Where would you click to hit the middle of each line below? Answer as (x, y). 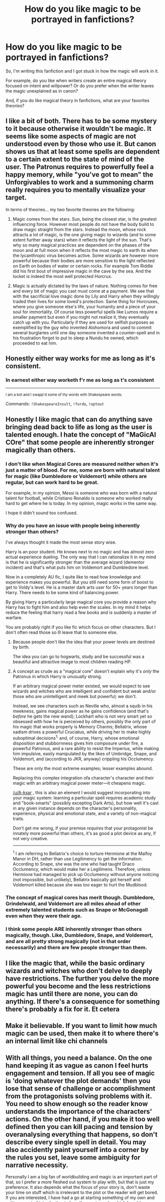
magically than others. (41, 450)
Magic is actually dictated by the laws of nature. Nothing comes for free (85, 286)
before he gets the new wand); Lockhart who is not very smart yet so (82, 716)
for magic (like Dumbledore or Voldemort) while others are (76, 476)
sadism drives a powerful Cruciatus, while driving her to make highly (82, 732)
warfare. (14, 618)
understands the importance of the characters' (79, 1111)
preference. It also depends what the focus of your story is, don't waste (78, 1187)
